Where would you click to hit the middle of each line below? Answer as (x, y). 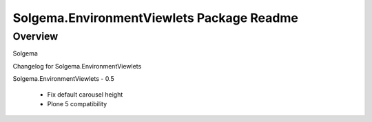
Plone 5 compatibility (77, 103)
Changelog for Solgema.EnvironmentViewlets (77, 66)
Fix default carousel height (85, 94)
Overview (35, 36)
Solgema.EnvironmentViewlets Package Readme (156, 18)
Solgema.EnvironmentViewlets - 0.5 (63, 79)
